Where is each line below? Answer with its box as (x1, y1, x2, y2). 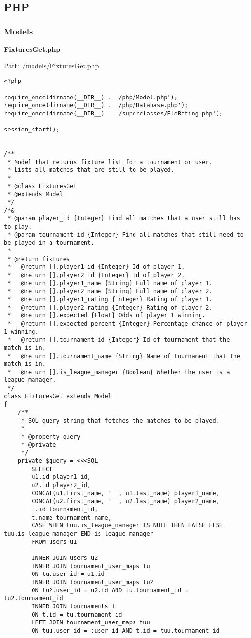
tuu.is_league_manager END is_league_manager (4, 530, 153, 537)
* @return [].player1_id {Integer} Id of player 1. (7, 263, 185, 271)
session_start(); (4, 126, 60, 133)
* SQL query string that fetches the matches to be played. (21, 417, 219, 424)
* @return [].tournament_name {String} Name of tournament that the (7, 352, 240, 360)
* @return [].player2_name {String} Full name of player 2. (7, 288, 213, 295)
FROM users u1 (32, 538, 77, 545)
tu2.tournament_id (4, 595, 63, 602)
